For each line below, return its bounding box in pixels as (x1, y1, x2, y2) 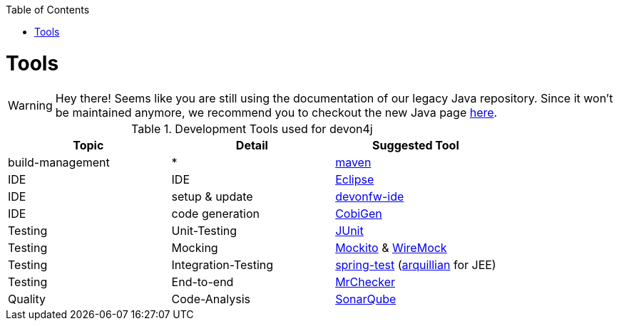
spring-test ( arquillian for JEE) (335, 257, 496, 272)
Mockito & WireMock (335, 240, 447, 255)
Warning (8, 98, 53, 112)
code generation (171, 206, 260, 221)
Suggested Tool (372, 137, 459, 152)
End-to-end (171, 274, 234, 289)
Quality (8, 291, 46, 306)
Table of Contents (6, 4, 90, 16)
